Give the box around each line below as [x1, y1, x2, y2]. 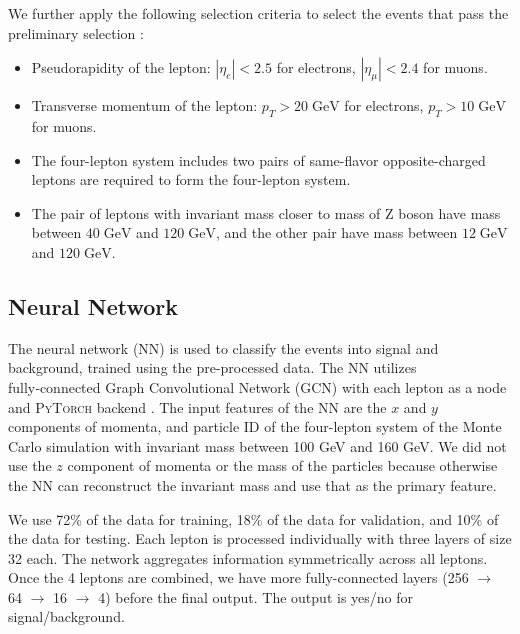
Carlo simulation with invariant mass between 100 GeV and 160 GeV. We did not [8, 435, 507, 456]
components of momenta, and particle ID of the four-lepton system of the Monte [8, 416, 502, 437]
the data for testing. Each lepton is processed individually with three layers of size [8, 528, 512, 549]
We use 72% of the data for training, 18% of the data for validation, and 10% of [8, 508, 499, 529]
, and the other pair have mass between [215, 222, 458, 243]
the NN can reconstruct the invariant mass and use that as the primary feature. [8, 474, 497, 495]
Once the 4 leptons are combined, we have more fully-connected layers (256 [8, 567, 469, 588]
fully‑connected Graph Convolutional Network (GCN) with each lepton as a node [8, 376, 507, 397]
